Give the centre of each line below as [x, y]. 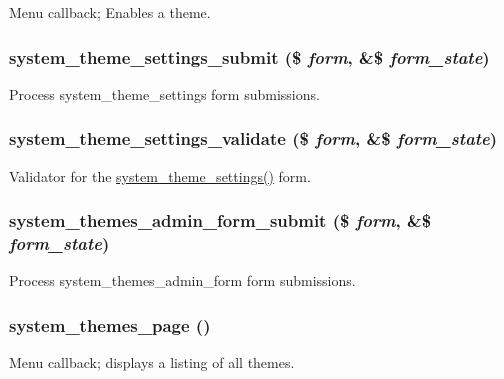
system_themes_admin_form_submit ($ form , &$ [220, 220]
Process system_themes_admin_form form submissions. [182, 280]
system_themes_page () [110, 324]
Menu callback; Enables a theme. [110, 12]
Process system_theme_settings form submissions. [164, 93]
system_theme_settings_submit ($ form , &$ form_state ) [249, 56]
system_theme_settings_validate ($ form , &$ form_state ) [253, 138]
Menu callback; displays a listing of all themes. [152, 362]
